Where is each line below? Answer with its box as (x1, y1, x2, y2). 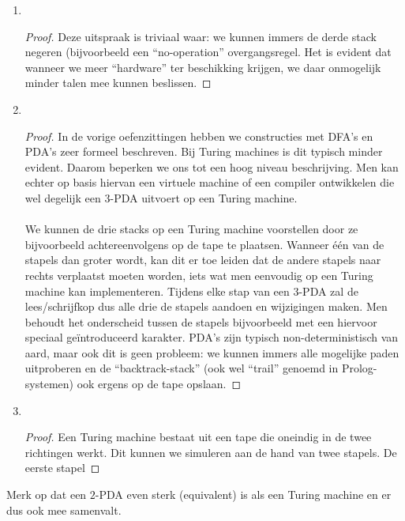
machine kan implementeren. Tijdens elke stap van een (24, 282, 290, 299)
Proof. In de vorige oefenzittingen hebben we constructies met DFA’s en (24, 127, 373, 144)
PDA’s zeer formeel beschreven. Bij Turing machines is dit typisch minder (24, 143, 383, 160)
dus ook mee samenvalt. (6, 501, 122, 518)
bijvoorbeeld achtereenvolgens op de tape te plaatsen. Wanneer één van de (24, 236, 384, 252)
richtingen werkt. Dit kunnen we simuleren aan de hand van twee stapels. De (24, 444, 397, 460)
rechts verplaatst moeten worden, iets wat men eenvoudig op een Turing (24, 266, 373, 283)
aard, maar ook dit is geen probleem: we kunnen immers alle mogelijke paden (24, 344, 399, 361)
